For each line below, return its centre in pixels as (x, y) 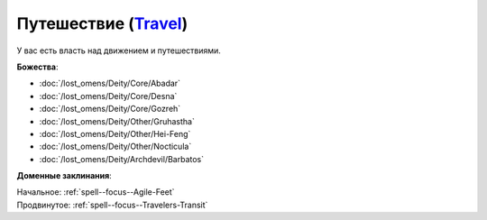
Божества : (37, 67)
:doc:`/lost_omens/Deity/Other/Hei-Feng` (115, 133)
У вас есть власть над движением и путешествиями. (119, 50)
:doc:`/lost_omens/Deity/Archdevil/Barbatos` (122, 159)
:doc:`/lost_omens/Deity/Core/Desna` (108, 96)
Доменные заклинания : (64, 176)
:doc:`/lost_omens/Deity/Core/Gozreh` (110, 109)
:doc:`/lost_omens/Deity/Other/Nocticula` (115, 147)
